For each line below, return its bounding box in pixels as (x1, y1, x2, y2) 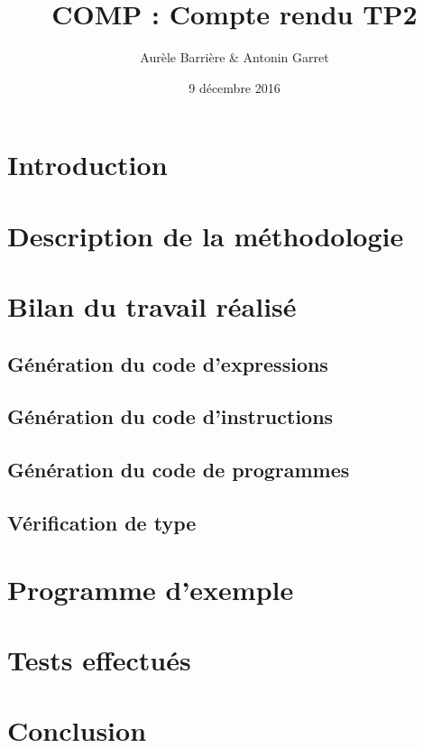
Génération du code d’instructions (7, 402, 334, 430)
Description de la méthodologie (7, 217, 404, 254)
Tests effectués (7, 641, 191, 678)
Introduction (7, 146, 168, 183)
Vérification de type (7, 508, 197, 536)
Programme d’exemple (7, 570, 294, 607)
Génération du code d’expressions (7, 349, 328, 377)
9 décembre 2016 (189, 78, 280, 97)
